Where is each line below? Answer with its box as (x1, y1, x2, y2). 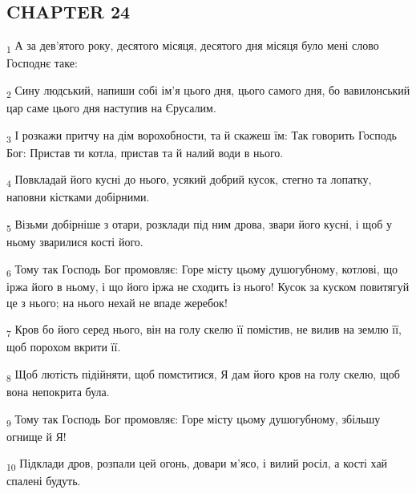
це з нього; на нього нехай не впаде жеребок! (6, 294, 228, 310)
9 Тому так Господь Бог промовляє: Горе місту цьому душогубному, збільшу (6, 410, 381, 429)
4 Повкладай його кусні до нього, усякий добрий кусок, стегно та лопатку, (6, 171, 372, 190)
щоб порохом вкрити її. (6, 338, 121, 355)
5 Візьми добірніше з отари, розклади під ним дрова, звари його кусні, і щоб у (6, 216, 392, 234)
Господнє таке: (6, 55, 78, 71)
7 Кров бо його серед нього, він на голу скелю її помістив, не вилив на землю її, (6, 321, 402, 339)
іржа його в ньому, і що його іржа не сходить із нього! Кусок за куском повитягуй (6, 277, 410, 294)
